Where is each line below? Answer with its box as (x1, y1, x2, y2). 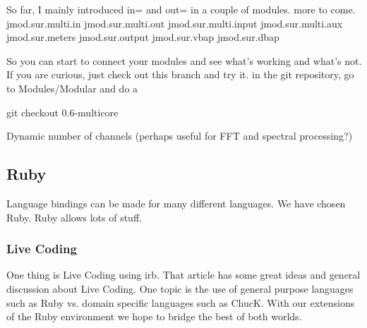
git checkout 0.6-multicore (6, 104, 119, 119)
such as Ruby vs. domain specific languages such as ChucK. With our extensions (6, 295, 355, 310)
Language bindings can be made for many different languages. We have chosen (6, 195, 346, 210)
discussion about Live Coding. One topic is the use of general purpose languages (6, 281, 354, 296)
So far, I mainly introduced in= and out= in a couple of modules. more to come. (6, 2, 356, 16)
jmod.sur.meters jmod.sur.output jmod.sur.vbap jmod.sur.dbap (6, 30, 279, 44)
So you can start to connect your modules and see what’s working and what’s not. (6, 53, 362, 68)
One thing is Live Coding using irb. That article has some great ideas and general (6, 267, 361, 282)
